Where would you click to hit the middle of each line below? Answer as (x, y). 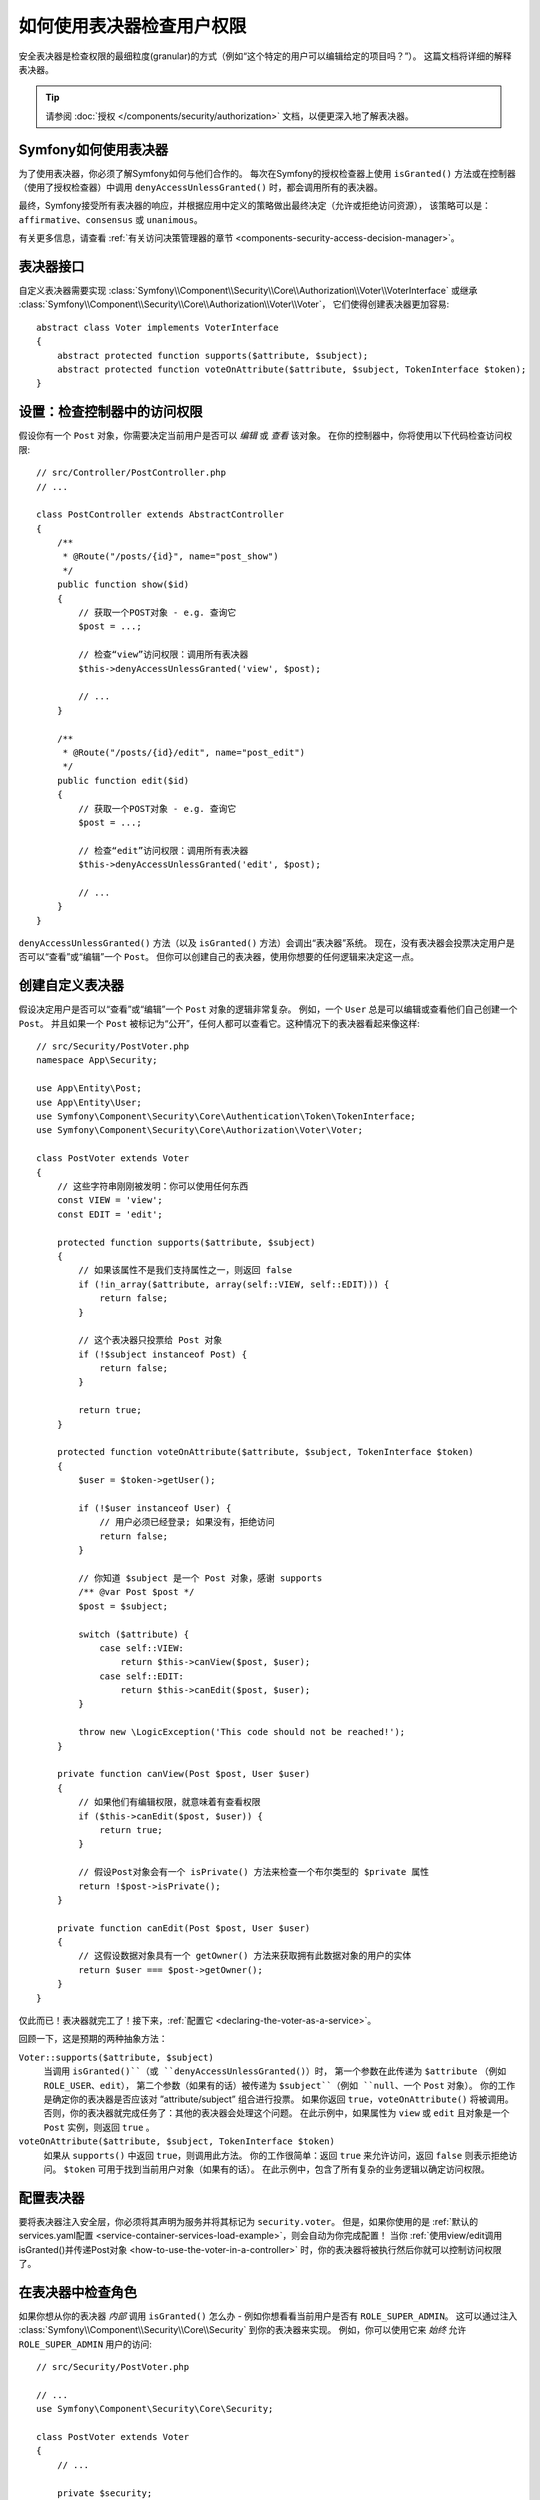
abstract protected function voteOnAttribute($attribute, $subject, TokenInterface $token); (291, 369)
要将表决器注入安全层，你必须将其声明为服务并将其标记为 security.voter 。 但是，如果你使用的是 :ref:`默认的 (248, 2221)
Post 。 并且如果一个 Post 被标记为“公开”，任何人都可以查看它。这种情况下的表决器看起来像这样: (219, 1023)
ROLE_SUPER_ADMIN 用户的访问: (85, 2344)
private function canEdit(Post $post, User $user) (183, 1928)
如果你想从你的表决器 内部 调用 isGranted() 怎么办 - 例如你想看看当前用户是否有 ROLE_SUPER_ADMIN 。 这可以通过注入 (268, 2316)
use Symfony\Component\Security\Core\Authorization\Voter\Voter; (200, 1130)
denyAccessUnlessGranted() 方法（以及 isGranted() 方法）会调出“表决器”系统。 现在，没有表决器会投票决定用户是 (266, 943)
